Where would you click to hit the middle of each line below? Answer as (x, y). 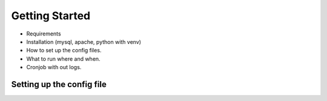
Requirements (44, 34)
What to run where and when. (63, 59)
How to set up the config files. (64, 50)
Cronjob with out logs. (54, 67)
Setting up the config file (59, 84)
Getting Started (51, 16)
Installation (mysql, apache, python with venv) (84, 41)
